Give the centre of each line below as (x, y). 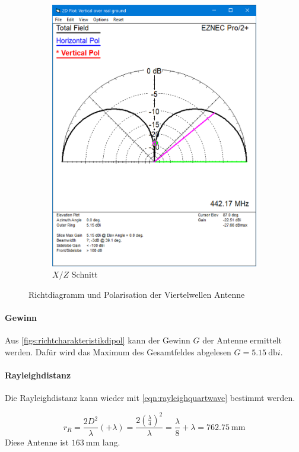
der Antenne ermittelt (242, 340)
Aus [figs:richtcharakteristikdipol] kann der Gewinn (98, 340)
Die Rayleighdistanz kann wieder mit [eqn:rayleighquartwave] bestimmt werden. (150, 398)
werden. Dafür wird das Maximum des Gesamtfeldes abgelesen (118, 352)
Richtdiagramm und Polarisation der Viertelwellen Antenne (137, 295)
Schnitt (85, 274)
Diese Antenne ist (37, 442)
